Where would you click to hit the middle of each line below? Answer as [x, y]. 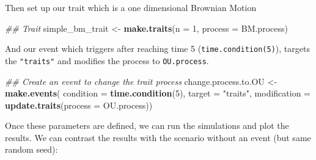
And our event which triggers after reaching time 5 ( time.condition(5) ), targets [157, 49]
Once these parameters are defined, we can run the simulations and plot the [147, 125]
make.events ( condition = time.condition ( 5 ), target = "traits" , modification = [158, 93]
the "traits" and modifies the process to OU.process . [107, 60]
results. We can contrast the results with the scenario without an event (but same [158, 137]
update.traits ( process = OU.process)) [79, 105]
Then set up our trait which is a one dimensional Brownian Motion [131, 7]
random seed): [31, 149]
